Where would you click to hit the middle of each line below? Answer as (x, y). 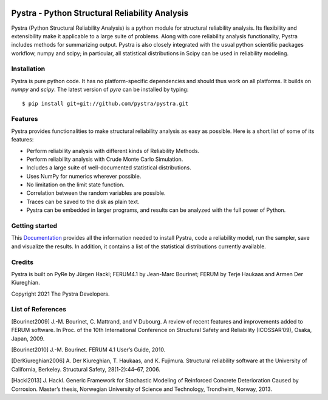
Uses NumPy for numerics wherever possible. (84, 176)
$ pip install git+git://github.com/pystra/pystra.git (105, 103)
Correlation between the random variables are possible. (96, 193)
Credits (22, 262)
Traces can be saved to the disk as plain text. (83, 202)
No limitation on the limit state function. (75, 185)
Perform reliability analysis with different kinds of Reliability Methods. (113, 151)
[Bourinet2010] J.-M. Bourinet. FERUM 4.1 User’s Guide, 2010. (88, 350)
